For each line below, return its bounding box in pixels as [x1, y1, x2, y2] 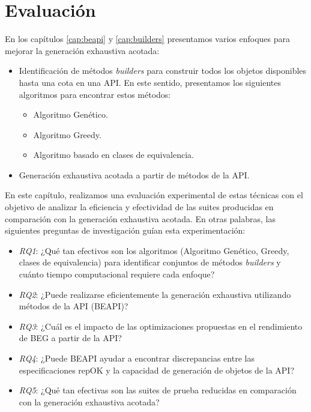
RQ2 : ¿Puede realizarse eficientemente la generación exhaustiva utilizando [19, 288, 291, 300]
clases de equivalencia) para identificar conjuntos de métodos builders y [19, 256, 281, 268]
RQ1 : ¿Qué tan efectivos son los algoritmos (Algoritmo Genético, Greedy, [19, 244, 289, 256]
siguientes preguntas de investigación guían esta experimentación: [5, 224, 246, 237]
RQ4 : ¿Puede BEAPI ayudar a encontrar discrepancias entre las [19, 352, 255, 364]
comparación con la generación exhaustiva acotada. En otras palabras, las [5, 212, 276, 225]
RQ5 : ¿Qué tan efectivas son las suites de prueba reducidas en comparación [19, 384, 297, 396]
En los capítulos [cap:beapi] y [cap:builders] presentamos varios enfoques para [5, 32, 291, 45]
